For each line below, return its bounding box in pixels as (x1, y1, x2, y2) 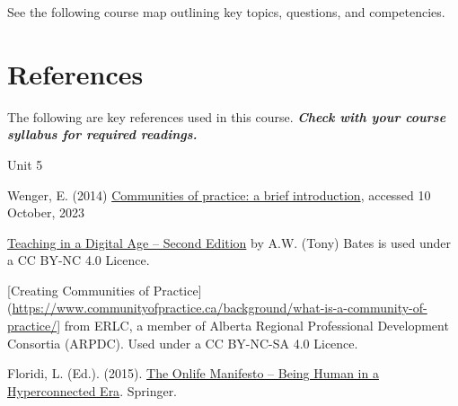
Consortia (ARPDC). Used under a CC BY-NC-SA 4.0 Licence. (7, 333, 358, 352)
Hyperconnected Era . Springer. (7, 381, 178, 400)
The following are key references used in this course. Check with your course (7, 107, 446, 126)
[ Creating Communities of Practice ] (7, 280, 202, 299)
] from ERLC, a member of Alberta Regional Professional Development (57, 316, 449, 335)
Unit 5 (7, 154, 43, 173)
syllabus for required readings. (7, 125, 198, 144)
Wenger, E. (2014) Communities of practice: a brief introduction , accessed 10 (7, 185, 431, 204)
